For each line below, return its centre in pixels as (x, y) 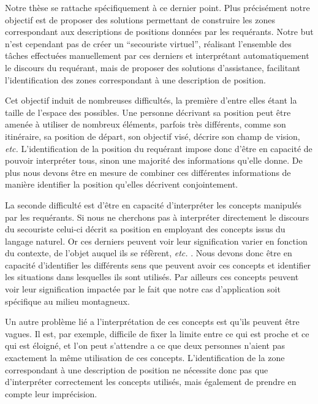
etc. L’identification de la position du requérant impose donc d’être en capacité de (159, 148)
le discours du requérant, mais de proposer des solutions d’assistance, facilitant (153, 67)
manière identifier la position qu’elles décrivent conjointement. (122, 184)
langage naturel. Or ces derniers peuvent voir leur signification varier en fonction (156, 241)
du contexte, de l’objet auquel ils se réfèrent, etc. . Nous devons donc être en (149, 253)
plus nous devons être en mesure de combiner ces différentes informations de (148, 172)
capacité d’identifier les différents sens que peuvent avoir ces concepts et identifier (158, 265)
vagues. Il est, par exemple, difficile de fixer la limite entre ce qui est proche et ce (157, 333)
